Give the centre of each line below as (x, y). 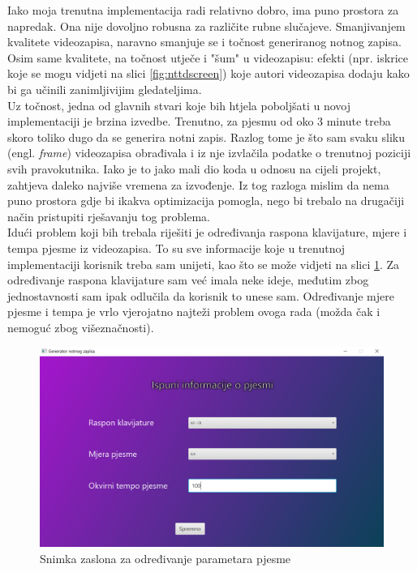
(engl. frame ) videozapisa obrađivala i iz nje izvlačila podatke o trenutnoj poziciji (209, 153)
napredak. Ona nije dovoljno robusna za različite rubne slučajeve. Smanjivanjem (206, 26)
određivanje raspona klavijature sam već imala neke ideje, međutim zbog (188, 280)
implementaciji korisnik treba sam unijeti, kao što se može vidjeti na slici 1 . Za (204, 264)
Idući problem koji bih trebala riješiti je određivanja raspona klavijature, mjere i (207, 232)
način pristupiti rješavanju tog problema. (109, 216)
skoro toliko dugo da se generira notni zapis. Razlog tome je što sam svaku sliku (206, 137)
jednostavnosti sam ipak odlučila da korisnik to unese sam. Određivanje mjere (201, 295)
